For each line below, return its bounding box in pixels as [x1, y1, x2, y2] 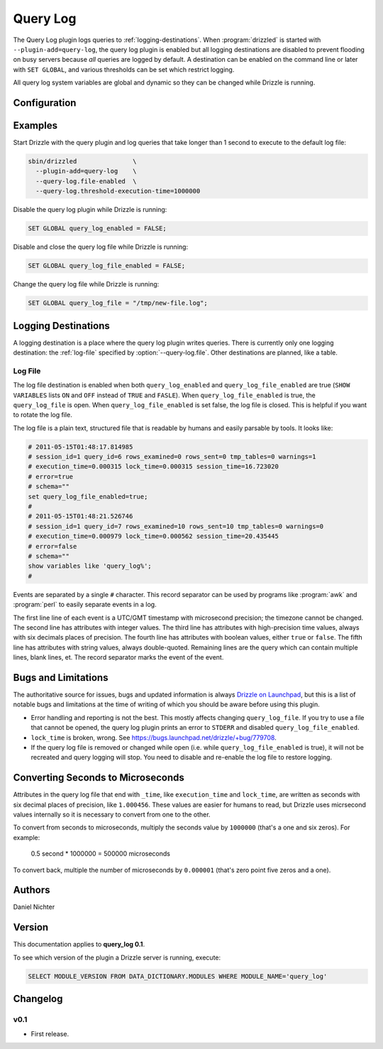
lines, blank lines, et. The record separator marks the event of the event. [13, 653, 224, 662]
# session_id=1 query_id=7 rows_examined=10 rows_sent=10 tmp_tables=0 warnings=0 [28, 522, 324, 530]
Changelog [13, 993, 63, 1005]
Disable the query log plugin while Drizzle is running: [13, 205, 167, 214]
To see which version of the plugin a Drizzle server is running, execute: [13, 953, 221, 962]
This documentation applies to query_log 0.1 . [13, 940, 145, 949]
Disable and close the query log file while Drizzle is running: [13, 242, 188, 252]
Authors [13, 884, 50, 896]
